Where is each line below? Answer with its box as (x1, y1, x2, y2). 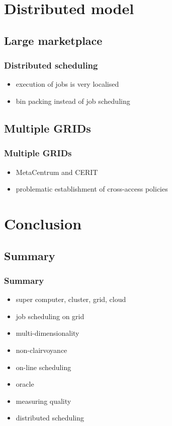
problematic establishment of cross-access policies (16, 184, 168, 194)
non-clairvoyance (16, 344, 67, 355)
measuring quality (16, 395, 71, 406)
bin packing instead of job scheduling (16, 95, 130, 106)
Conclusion (4, 213, 82, 233)
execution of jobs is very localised (16, 79, 119, 89)
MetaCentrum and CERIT (16, 166, 98, 177)
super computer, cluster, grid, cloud (16, 294, 126, 305)
